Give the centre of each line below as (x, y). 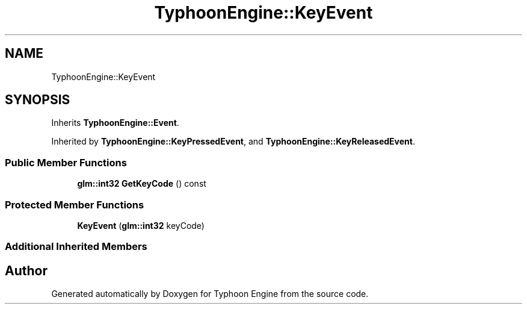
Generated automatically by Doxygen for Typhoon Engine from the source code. (210, 294)
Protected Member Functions (75, 204)
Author (26, 270)
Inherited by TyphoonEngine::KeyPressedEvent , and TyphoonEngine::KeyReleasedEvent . (233, 142)
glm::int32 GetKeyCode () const (142, 184)
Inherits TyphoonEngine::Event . (115, 123)
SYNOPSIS (38, 100)
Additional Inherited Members (76, 247)
